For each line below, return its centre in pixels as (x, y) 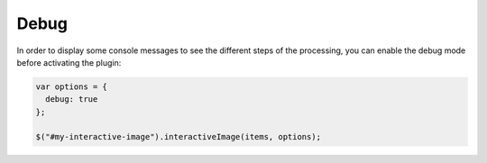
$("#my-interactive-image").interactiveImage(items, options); (179, 137)
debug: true (72, 100)
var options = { (72, 86)
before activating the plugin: (69, 62)
